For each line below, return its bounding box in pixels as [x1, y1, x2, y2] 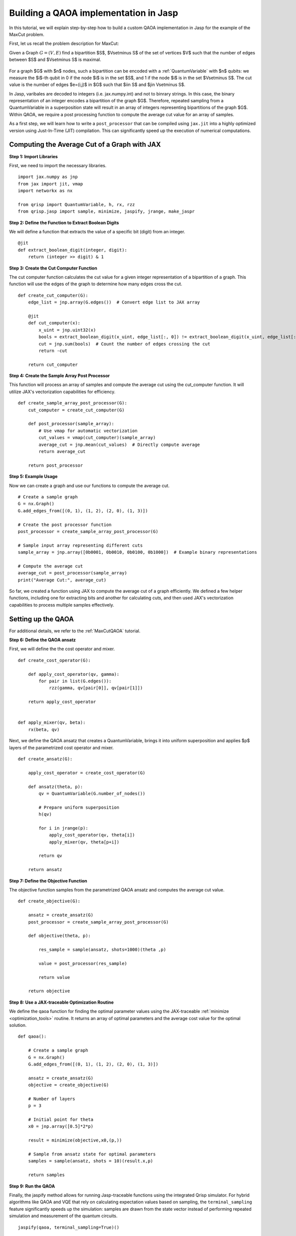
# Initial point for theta [28, 1117, 94, 1122]
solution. [9, 1022, 27, 1028]
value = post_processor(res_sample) [38, 961, 128, 966]
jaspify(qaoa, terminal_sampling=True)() [18, 1224, 119, 1230]
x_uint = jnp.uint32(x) [38, 327, 96, 333]
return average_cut [38, 448, 86, 454]
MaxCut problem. [9, 31, 44, 37]
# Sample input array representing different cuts [18, 542, 143, 548]
